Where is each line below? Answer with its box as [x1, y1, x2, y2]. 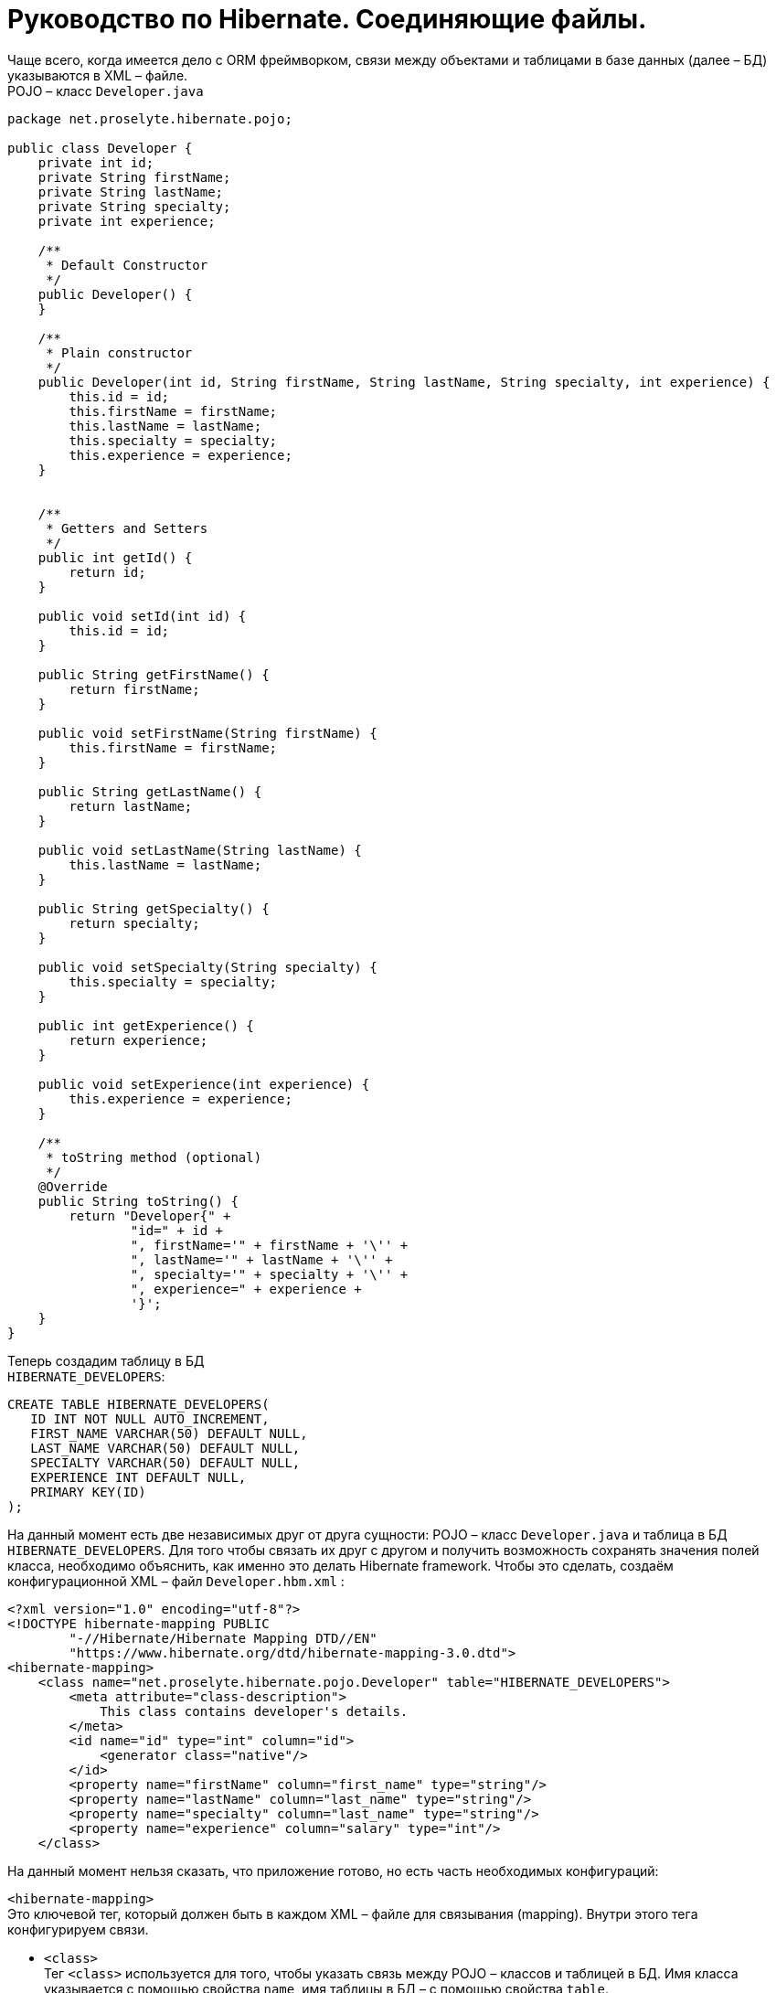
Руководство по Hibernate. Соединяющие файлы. [7, 4, 647, 35]
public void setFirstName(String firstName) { [37, 725, 377, 741]
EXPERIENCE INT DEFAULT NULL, [30, 1469, 247, 1485]
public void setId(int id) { [37, 608, 247, 623]
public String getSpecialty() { [37, 901, 270, 916]
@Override [37, 1178, 108, 1194]
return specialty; [69, 915, 200, 931]
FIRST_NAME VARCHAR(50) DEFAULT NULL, [30, 1425, 308, 1441]
